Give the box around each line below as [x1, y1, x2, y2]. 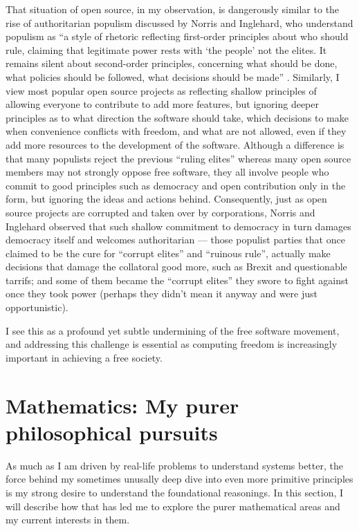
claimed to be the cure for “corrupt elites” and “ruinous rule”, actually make [6, 245, 331, 260]
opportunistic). [6, 300, 68, 315]
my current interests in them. [6, 512, 130, 527]
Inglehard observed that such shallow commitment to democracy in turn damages [6, 218, 351, 233]
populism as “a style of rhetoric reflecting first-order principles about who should [6, 29, 349, 44]
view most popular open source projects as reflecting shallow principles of [6, 83, 317, 97]
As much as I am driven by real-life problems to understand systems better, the [6, 458, 343, 472]
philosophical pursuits [6, 418, 218, 446]
